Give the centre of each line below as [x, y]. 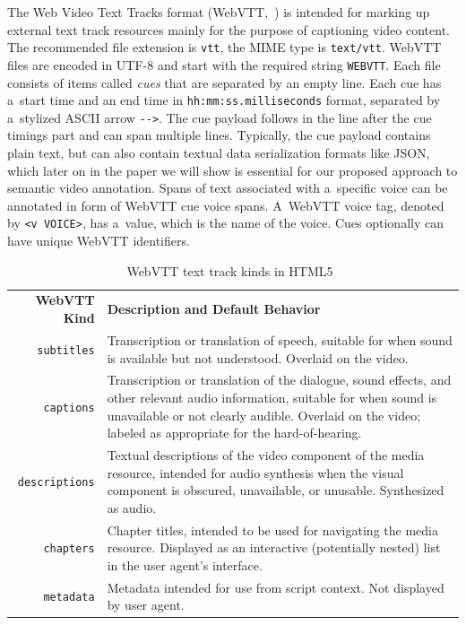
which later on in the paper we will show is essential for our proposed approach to [233, 170]
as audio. [132, 507]
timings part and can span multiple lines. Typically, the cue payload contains [219, 135]
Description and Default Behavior [214, 309]
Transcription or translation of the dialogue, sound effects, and [279, 380]
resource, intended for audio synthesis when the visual [255, 472]
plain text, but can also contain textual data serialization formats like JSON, [219, 152]
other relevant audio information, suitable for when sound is [272, 397]
